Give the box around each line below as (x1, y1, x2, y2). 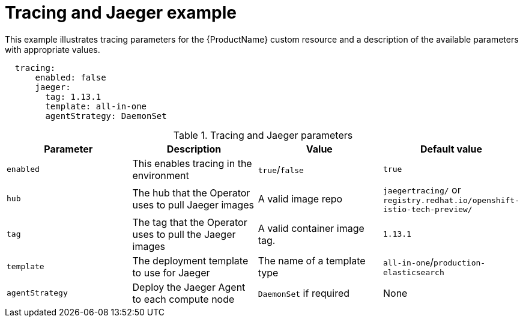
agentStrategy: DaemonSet (45, 111, 167, 121)
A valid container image (258, 222, 364, 234)
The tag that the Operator (132, 216, 247, 228)
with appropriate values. (5, 44, 100, 55)
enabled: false (35, 72, 106, 82)
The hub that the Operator (132, 186, 250, 199)
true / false (258, 163, 304, 175)
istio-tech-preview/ (382, 204, 473, 214)
